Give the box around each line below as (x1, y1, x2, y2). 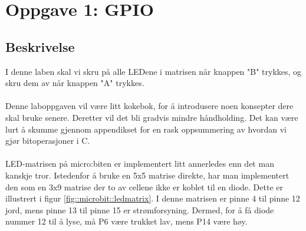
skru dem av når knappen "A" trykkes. (5, 77, 144, 89)
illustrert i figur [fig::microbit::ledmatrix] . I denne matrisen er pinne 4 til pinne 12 (5, 192, 300, 204)
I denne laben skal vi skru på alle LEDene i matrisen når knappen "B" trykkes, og (5, 65, 302, 77)
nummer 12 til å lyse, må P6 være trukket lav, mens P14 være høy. (5, 215, 248, 227)
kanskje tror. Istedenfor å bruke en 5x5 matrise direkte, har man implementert (5, 169, 289, 181)
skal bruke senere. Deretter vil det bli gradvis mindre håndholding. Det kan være (5, 111, 298, 123)
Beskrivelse (5, 37, 75, 55)
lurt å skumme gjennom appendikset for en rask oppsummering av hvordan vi (5, 123, 287, 135)
